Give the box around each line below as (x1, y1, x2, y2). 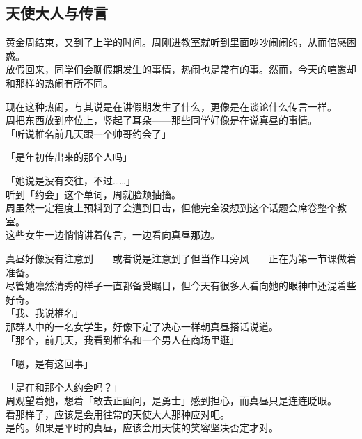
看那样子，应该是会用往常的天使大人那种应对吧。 (6, 406, 230, 421)
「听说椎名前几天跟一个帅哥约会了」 (6, 126, 171, 141)
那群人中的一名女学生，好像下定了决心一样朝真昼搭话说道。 (6, 319, 278, 333)
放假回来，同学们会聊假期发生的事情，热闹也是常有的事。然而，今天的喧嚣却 (6, 62, 356, 77)
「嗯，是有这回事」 (6, 356, 93, 371)
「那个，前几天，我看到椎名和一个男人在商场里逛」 (6, 333, 239, 347)
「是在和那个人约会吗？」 (6, 379, 123, 394)
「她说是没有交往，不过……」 (6, 173, 136, 187)
